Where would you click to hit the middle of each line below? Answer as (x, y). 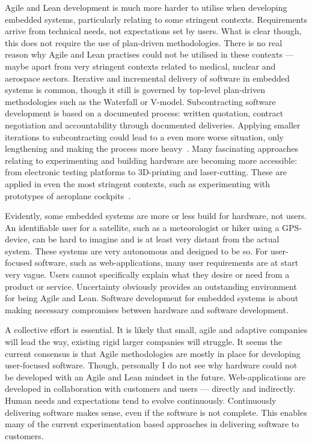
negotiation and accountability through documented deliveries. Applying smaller (153, 124)
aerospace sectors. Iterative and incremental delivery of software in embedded (147, 78)
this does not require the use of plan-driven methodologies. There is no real (144, 42)
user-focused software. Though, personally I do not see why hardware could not (151, 365)
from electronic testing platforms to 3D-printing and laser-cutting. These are (146, 172)
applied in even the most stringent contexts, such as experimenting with (138, 183)
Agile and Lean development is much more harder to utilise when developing (146, 7)
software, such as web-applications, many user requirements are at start (167, 262)
